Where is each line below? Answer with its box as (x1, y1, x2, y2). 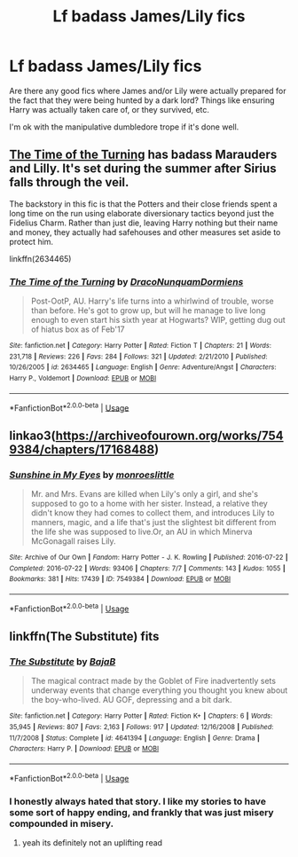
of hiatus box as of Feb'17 (30, 324, 126, 334)
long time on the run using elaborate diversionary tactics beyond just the (9, 208, 275, 218)
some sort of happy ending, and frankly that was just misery (9, 806, 274, 818)
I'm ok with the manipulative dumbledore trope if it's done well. (9, 122, 239, 132)
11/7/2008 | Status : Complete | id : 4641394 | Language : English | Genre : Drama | (9, 734, 260, 743)
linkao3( (9, 428, 56, 443)
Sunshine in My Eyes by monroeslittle (9, 468, 175, 481)
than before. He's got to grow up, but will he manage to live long (30, 305, 266, 316)
